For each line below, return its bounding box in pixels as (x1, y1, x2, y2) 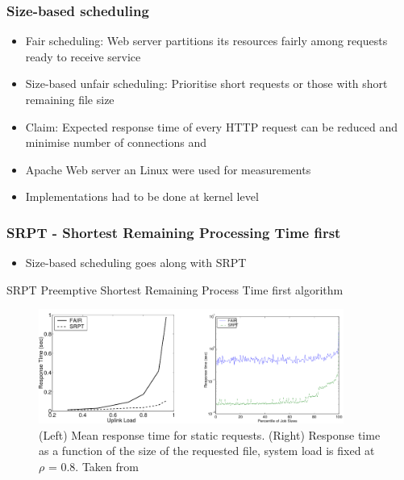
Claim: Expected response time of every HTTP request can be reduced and (25, 118, 398, 135)
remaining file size (25, 91, 115, 107)
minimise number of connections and (25, 134, 206, 151)
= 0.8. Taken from (48, 457, 139, 474)
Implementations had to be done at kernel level (25, 188, 259, 205)
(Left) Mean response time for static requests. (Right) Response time (39, 426, 381, 443)
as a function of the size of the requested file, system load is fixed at (39, 442, 375, 459)
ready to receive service (25, 48, 141, 65)
